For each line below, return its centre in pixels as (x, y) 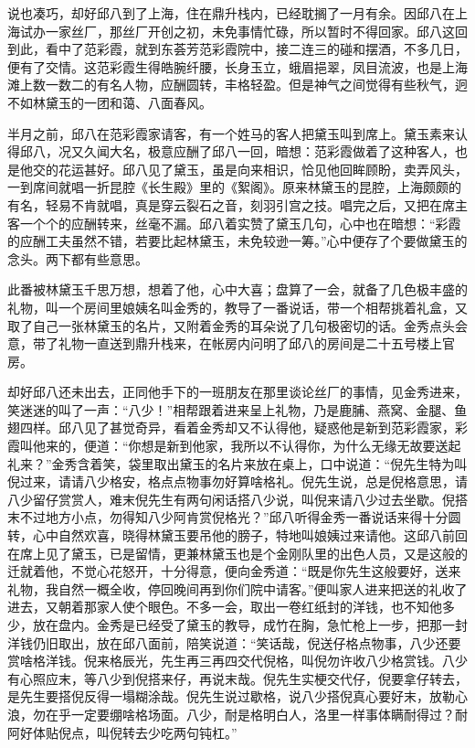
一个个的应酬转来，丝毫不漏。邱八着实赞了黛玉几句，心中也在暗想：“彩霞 (240, 223)
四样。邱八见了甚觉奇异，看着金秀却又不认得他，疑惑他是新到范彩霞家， (237, 427)
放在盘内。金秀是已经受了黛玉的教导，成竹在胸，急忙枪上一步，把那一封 (250, 625)
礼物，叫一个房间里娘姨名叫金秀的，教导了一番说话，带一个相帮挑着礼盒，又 (237, 307)
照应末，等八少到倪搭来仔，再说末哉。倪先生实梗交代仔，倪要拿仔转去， (250, 678)
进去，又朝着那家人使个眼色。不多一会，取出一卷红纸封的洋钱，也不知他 (225, 607)
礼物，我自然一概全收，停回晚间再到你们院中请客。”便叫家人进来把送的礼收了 (237, 588)
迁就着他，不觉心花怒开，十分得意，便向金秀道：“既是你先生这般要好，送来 (234, 571)
